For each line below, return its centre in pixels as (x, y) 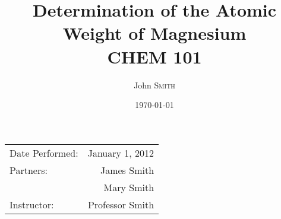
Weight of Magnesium (154, 33)
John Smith (154, 85)
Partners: (29, 170)
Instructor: (32, 204)
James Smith (127, 170)
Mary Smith (129, 187)
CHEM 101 (154, 56)
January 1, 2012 (121, 153)
